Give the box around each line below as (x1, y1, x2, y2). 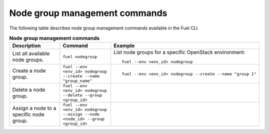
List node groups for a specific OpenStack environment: (113, 49, 245, 56)
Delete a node (12, 86, 45, 93)
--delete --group (62, 92, 102, 98)
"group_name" (62, 78, 92, 83)
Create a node (12, 67, 46, 74)
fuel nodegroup (62, 54, 97, 59)
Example (113, 42, 135, 49)
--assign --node (62, 111, 100, 117)
